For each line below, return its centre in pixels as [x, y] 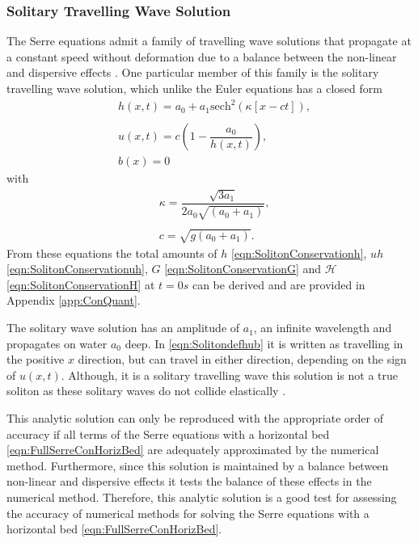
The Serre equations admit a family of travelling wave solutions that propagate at [209, 41]
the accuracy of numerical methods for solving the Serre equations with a [188, 513]
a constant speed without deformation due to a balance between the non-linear [202, 56]
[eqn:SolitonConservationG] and [243, 269]
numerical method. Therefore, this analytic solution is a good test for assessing [202, 497]
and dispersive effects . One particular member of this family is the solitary [193, 72]
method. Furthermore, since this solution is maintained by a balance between [198, 465]
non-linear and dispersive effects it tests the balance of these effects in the [189, 481]
